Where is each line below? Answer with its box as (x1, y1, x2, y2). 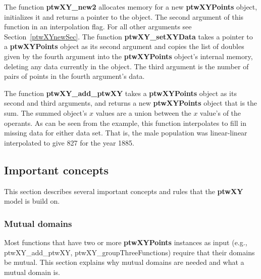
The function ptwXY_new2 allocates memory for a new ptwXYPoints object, (4, 2, 257, 12)
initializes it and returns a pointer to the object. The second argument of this (4, 11, 244, 22)
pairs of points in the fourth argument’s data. (4, 71, 145, 81)
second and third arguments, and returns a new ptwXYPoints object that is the (4, 98, 257, 108)
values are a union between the (95, 107, 191, 118)
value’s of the (200, 107, 241, 118)
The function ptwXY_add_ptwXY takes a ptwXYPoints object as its (4, 87, 237, 98)
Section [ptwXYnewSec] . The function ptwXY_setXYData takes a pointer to (4, 31, 253, 41)
